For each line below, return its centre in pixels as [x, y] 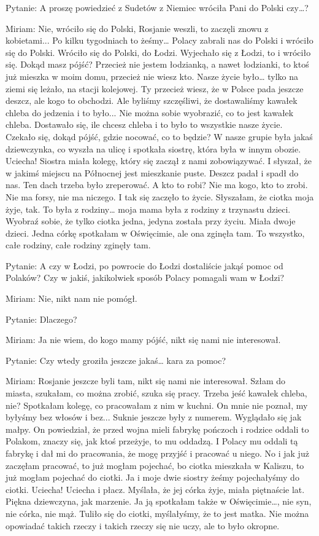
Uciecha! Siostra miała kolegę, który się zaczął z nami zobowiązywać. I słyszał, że [159, 161]
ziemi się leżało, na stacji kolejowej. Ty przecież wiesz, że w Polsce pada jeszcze [155, 88]
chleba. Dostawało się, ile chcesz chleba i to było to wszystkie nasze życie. [144, 124]
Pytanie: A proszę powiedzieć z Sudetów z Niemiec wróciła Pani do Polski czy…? [157, 7]
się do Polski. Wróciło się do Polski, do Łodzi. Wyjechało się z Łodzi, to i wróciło [158, 52]
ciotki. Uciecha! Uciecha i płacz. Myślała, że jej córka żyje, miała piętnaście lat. [155, 489]
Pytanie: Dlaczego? [41, 319]
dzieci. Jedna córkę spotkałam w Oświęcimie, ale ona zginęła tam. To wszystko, [155, 233]
